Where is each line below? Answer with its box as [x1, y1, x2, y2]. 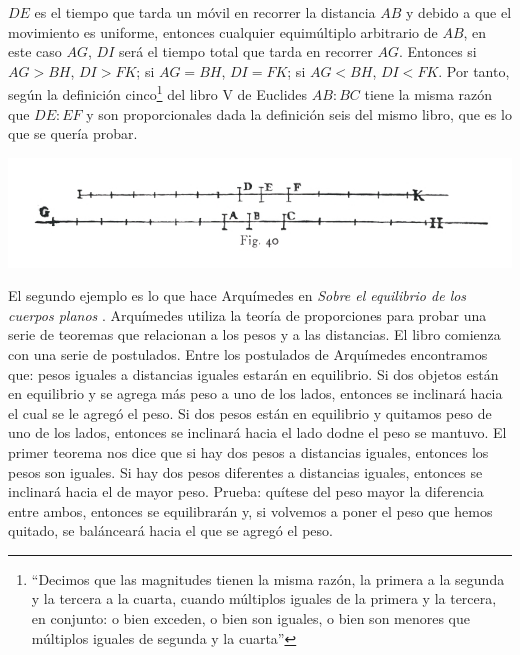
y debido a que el [406, 2, 512, 22]
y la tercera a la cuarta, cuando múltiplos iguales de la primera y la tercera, [31, 588, 497, 609]
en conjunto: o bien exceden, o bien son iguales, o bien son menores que [31, 608, 471, 629]
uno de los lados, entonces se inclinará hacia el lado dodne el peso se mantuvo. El [8, 422, 507, 443]
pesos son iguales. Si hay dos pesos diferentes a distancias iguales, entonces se [8, 461, 483, 482]
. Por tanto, [438, 60, 510, 81]
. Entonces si [398, 41, 477, 62]
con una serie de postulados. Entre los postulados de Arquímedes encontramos [8, 343, 488, 364]
